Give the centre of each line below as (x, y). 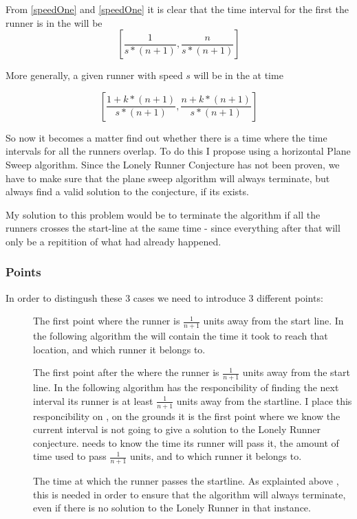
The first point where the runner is (107, 321)
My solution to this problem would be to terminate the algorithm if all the (163, 214)
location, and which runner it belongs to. (119, 349)
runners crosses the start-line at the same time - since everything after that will (173, 228)
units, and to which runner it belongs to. (216, 456)
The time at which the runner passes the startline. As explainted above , (186, 481)
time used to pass (70, 456)
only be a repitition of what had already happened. (113, 241)
